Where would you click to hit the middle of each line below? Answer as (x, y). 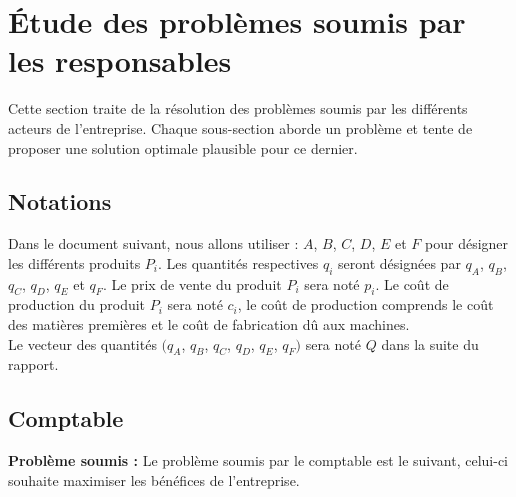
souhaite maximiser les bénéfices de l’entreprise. (154, 479)
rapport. (33, 364)
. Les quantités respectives (238, 262)
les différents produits (74, 262)
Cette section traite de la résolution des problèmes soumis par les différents (238, 108)
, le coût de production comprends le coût (365, 304)
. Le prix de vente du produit (192, 283)
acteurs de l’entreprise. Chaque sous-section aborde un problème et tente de (240, 127)
